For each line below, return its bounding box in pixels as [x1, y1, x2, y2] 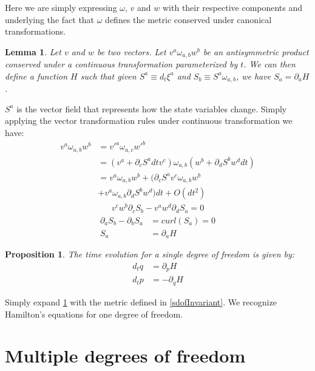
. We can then [243, 58, 296, 70]
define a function [5, 69, 68, 82]
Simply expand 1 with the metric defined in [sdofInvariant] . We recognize [5, 295, 277, 308]
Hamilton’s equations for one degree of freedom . [5, 307, 183, 320]
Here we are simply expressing [5, 1, 117, 13]
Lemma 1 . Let [5, 45, 61, 58]
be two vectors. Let [97, 45, 166, 58]
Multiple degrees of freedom [5, 343, 246, 368]
